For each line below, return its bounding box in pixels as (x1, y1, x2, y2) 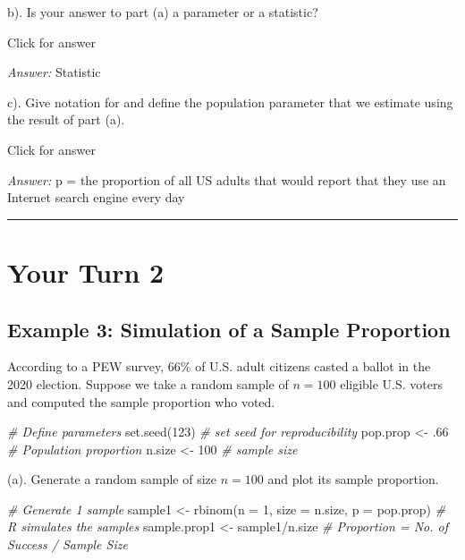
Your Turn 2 (7, 253, 165, 290)
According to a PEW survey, (7, 357, 165, 376)
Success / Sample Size (7, 535, 128, 554)
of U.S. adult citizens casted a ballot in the (195, 357, 431, 376)
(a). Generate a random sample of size (7, 470, 217, 488)
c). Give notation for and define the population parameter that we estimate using (7, 92, 453, 111)
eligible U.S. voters (340, 374, 444, 393)
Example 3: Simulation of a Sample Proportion (7, 315, 451, 343)
